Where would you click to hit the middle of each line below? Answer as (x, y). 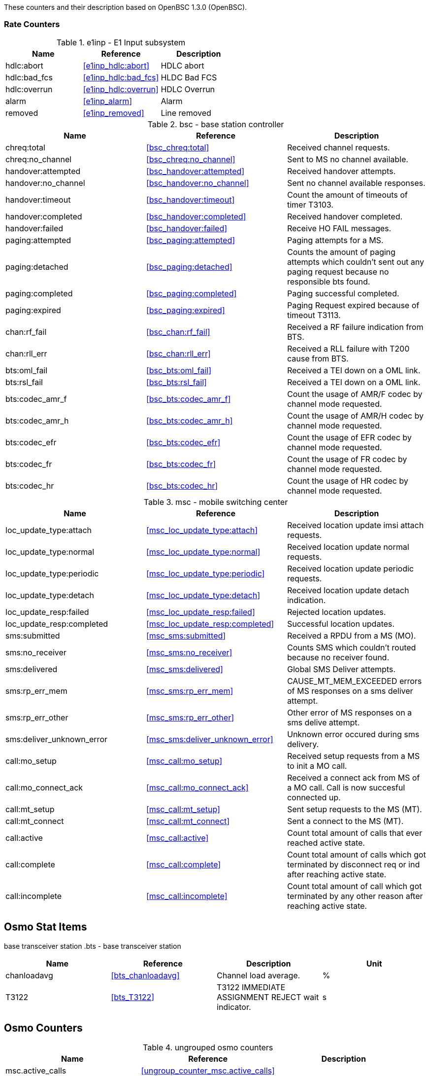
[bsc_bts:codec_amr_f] (188, 399)
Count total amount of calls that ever (354, 833)
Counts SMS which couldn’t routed (351, 647)
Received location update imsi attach (355, 525)
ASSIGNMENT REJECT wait (268, 997)
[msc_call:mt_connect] (188, 821)
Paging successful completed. (343, 293)
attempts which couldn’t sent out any (356, 262)
